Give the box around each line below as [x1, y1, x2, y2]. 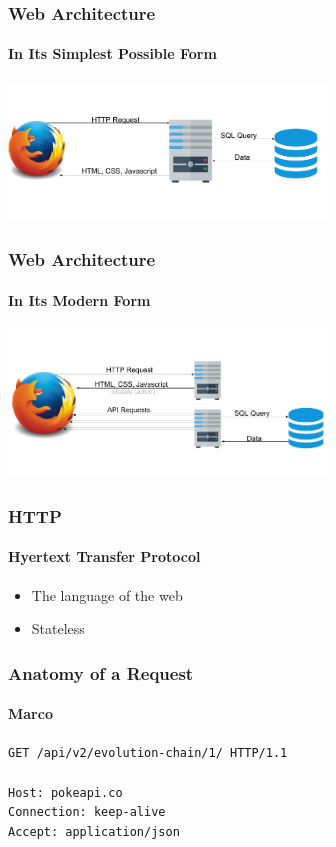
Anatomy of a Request [8, 660, 194, 685]
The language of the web [31, 584, 183, 605]
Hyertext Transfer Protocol [8, 546, 201, 567]
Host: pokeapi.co [8, 785, 123, 800]
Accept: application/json [8, 825, 180, 840]
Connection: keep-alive [8, 805, 166, 820]
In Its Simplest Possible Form [8, 43, 217, 64]
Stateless [31, 618, 85, 639]
